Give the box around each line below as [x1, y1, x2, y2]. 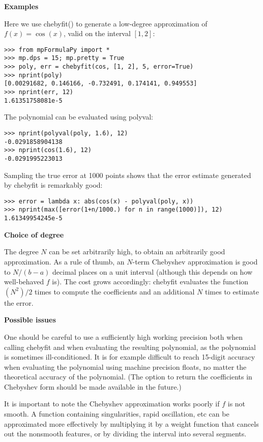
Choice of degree [4, 229, 64, 240]
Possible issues [4, 314, 56, 325]
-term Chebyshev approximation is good [132, 256, 258, 267]
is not [227, 398, 246, 409]
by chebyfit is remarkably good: [4, 180, 103, 190]
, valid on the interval [63, 28, 131, 39]
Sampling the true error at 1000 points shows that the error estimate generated [4, 169, 251, 180]
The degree [4, 246, 39, 257]
